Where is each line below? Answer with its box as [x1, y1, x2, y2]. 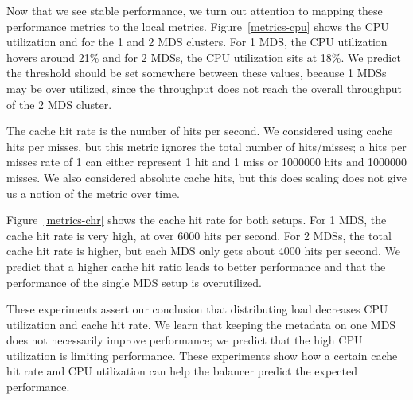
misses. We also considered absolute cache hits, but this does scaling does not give [6, 169, 407, 185]
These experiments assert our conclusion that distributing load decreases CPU [6, 301, 388, 317]
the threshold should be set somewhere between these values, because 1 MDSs [6, 64, 387, 81]
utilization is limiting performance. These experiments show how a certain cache [6, 347, 398, 363]
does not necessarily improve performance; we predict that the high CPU [6, 332, 363, 348]
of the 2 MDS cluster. [6, 95, 112, 112]
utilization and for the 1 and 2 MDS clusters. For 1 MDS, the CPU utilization [6, 33, 388, 50]
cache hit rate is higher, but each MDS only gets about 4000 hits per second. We [6, 243, 400, 259]
